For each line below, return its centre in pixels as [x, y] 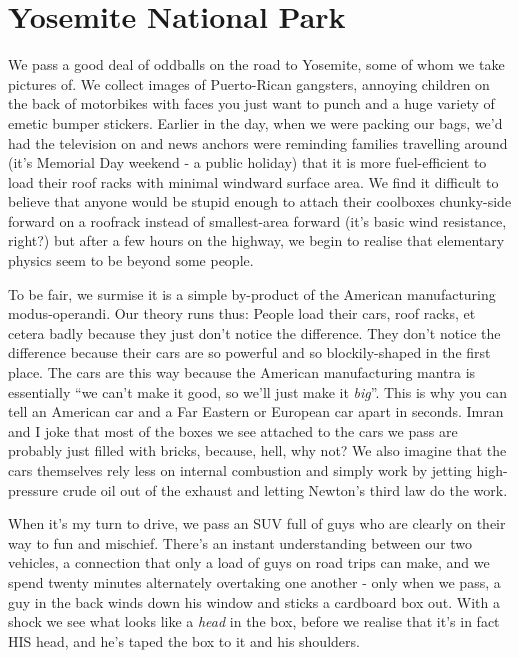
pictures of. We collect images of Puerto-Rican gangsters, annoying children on [249, 83]
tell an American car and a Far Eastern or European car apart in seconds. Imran [256, 411]
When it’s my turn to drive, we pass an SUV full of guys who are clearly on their [257, 523]
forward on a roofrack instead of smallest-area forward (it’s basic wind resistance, [257, 220]
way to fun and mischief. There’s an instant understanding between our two [240, 542]
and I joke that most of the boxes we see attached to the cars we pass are [233, 430]
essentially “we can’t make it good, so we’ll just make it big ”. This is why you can [258, 391]
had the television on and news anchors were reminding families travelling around [258, 142]
